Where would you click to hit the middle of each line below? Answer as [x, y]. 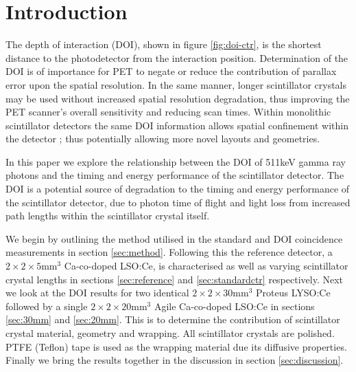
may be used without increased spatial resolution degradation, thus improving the [178, 98]
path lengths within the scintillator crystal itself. [108, 216]
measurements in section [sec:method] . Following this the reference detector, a [169, 252]
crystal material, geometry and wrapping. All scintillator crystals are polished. [170, 333]
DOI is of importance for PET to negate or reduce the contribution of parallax [171, 71]
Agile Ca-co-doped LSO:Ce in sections [234, 306]
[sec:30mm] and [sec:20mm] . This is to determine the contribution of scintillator [173, 319]
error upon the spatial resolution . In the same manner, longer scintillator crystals [176, 84]
